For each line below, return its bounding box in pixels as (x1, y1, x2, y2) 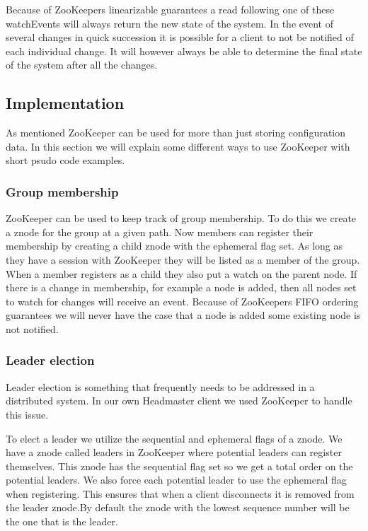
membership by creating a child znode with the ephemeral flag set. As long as (6, 238, 343, 253)
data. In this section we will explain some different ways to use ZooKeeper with (6, 139, 350, 153)
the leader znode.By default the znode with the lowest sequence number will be (6, 500, 350, 515)
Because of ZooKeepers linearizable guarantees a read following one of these (6, 2, 335, 16)
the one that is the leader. (6, 514, 118, 529)
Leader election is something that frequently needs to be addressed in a (6, 379, 315, 394)
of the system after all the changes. (6, 57, 158, 72)
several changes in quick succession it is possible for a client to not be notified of (6, 30, 354, 45)
